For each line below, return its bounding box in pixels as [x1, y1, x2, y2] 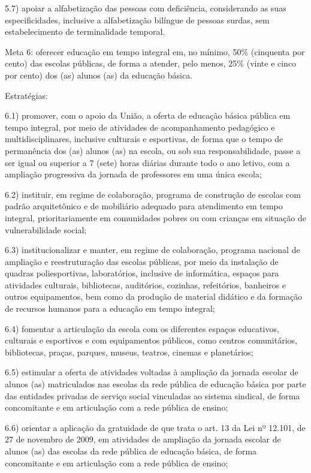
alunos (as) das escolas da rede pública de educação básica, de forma [5, 445, 257, 457]
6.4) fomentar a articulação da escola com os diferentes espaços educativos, [5, 322, 279, 335]
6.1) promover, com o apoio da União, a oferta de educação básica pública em [5, 109, 291, 122]
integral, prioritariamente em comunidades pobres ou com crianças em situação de [5, 211, 306, 224]
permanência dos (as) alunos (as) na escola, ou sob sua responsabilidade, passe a [5, 144, 301, 156]
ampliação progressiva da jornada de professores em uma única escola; [5, 168, 262, 180]
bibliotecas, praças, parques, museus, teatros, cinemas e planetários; [5, 345, 253, 358]
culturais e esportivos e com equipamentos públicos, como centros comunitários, [5, 334, 297, 347]
